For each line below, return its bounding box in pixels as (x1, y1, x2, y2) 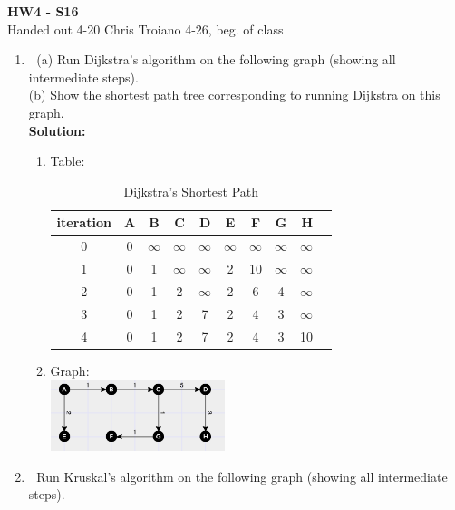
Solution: (28, 120, 86, 140)
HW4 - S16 (7, 2, 79, 20)
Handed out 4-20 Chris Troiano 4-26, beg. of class (7, 19, 284, 38)
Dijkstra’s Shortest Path (123, 181, 259, 200)
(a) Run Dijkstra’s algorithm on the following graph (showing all (36, 50, 396, 69)
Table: (50, 151, 85, 170)
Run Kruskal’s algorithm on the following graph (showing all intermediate (36, 467, 448, 486)
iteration (56, 213, 111, 232)
